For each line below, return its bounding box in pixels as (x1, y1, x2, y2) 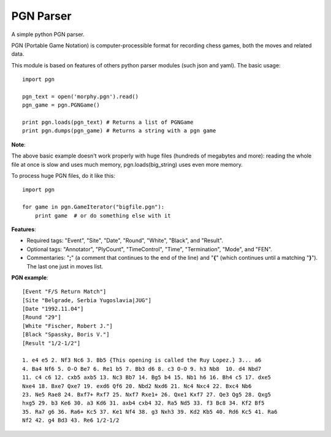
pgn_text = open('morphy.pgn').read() (22, 93, 139, 100)
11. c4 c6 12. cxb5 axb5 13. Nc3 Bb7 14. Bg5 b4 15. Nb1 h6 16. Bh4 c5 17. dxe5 (22, 374, 272, 381)
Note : (11, 141, 26, 148)
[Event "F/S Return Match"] (22, 288, 107, 295)
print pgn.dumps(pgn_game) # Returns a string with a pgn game (22, 127, 216, 134)
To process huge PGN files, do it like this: (11, 172, 116, 180)
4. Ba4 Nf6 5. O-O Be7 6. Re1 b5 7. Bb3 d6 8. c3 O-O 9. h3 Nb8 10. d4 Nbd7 (22, 365, 262, 372)
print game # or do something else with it (34, 212, 171, 219)
